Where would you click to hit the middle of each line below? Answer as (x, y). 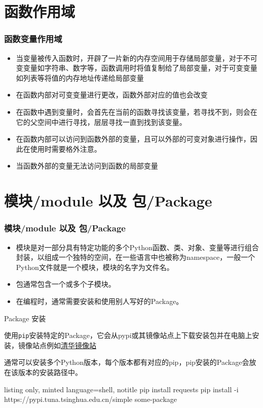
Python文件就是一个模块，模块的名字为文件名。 (95, 267)
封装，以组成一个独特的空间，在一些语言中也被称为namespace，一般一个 (136, 257)
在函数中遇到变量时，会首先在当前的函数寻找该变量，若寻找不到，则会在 (137, 111)
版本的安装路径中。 (50, 372)
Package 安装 (25, 318)
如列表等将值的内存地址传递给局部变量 (80, 77)
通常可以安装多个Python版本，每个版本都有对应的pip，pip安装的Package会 (127, 362)
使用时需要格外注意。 (66, 148)
